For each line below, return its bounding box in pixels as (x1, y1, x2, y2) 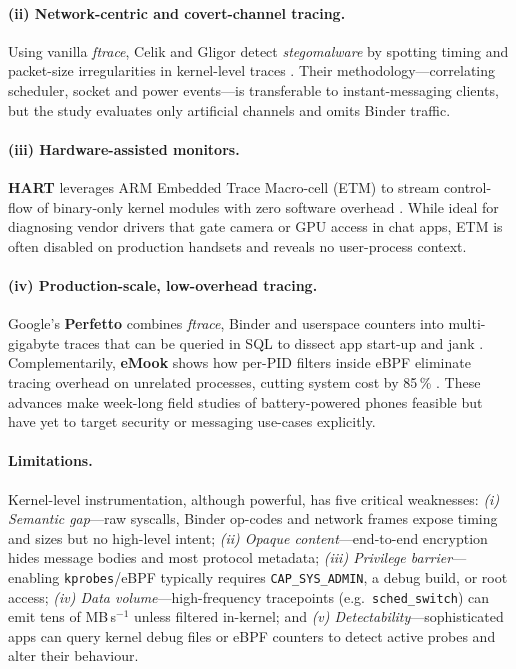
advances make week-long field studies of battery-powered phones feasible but (8, 391, 483, 412)
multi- (448, 313, 486, 334)
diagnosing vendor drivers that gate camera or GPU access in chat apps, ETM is (8, 216, 503, 237)
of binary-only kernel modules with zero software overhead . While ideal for (37, 196, 499, 217)
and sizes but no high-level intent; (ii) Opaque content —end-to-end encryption (8, 527, 488, 548)
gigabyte (8, 332, 60, 353)
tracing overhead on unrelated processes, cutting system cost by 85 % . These (8, 371, 481, 392)
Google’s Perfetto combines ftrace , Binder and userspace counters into (8, 313, 444, 334)
